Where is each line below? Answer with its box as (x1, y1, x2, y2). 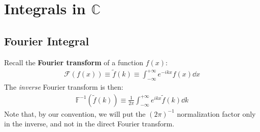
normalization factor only (177, 108, 256, 119)
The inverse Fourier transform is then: (4, 82, 123, 92)
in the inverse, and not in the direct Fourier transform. (4, 118, 175, 129)
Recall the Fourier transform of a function (4, 57, 144, 67)
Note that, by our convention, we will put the (4, 108, 146, 119)
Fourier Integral (4, 33, 89, 48)
